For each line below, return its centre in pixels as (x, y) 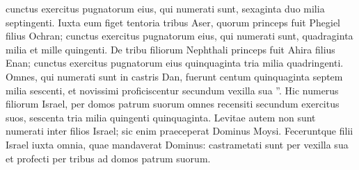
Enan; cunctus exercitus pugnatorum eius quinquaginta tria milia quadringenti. (175, 63)
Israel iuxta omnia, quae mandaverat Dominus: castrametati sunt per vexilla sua (177, 144)
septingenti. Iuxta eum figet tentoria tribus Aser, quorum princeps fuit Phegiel (173, 22)
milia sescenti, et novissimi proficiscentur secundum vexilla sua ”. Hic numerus (172, 90)
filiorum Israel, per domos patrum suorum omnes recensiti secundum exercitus (173, 104)
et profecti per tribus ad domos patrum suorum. (108, 158)
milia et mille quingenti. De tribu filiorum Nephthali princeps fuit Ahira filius (170, 49)
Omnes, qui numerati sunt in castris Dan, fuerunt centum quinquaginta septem (174, 76)
